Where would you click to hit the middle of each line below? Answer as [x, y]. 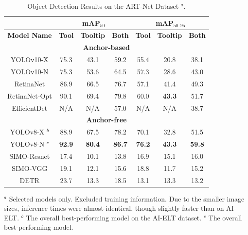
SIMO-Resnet [30, 156]
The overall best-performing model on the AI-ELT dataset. [114, 217]
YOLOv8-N [27, 144]
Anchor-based [106, 47]
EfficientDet [30, 108]
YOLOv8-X [27, 132]
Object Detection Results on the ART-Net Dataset [103, 6]
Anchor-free [106, 120]
